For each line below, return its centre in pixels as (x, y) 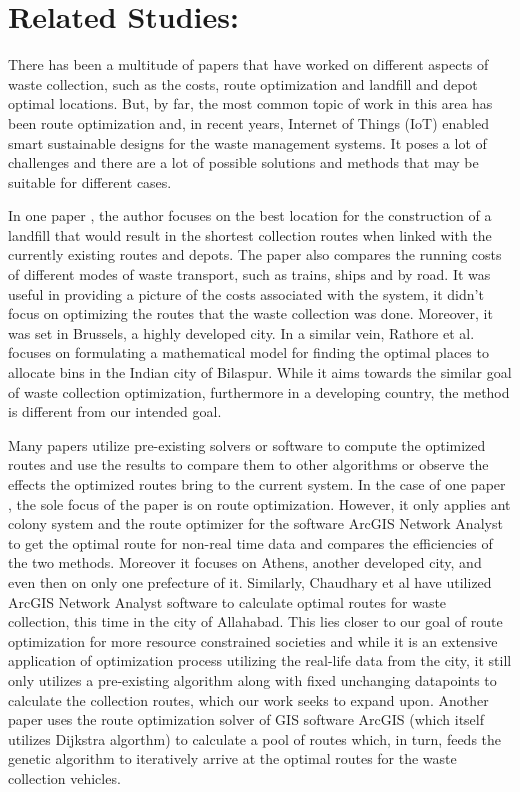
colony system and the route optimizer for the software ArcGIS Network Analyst (255, 523)
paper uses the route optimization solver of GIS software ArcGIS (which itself (246, 719)
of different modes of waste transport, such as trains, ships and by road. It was (249, 274)
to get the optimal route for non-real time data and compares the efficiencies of (250, 542)
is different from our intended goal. (115, 411)
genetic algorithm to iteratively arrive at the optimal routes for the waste (232, 758)
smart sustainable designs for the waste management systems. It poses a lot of (247, 142)
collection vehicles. (64, 777)
